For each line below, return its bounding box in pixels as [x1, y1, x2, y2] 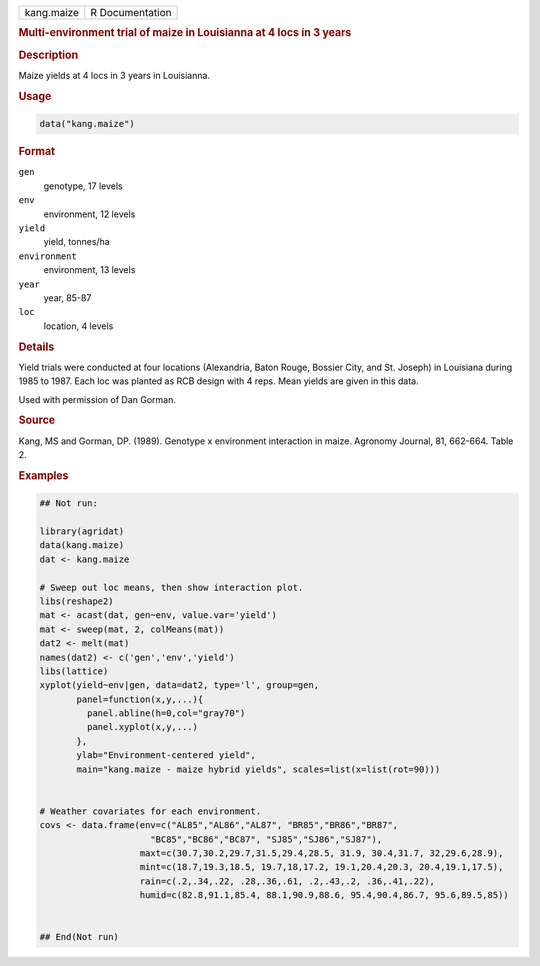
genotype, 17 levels [43, 180, 124, 192]
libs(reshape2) [39, 595, 114, 607]
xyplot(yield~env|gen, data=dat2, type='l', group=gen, [39, 680, 320, 691]
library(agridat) [39, 526, 125, 537]
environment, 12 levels [43, 208, 136, 220]
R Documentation [90, 6, 172, 19]
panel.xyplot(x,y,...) [86, 721, 199, 733]
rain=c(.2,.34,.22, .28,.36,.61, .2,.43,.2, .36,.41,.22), [139, 875, 435, 887]
